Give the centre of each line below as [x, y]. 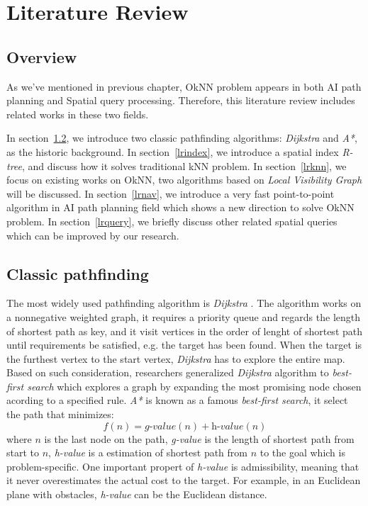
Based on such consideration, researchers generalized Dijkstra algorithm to [168, 372]
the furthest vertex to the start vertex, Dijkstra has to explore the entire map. [176, 358]
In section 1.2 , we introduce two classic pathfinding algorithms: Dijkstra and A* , [182, 138]
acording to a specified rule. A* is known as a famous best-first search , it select [177, 400]
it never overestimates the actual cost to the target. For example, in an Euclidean [184, 480]
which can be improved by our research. [93, 235]
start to [23, 452]
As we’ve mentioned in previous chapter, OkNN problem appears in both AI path [184, 86]
